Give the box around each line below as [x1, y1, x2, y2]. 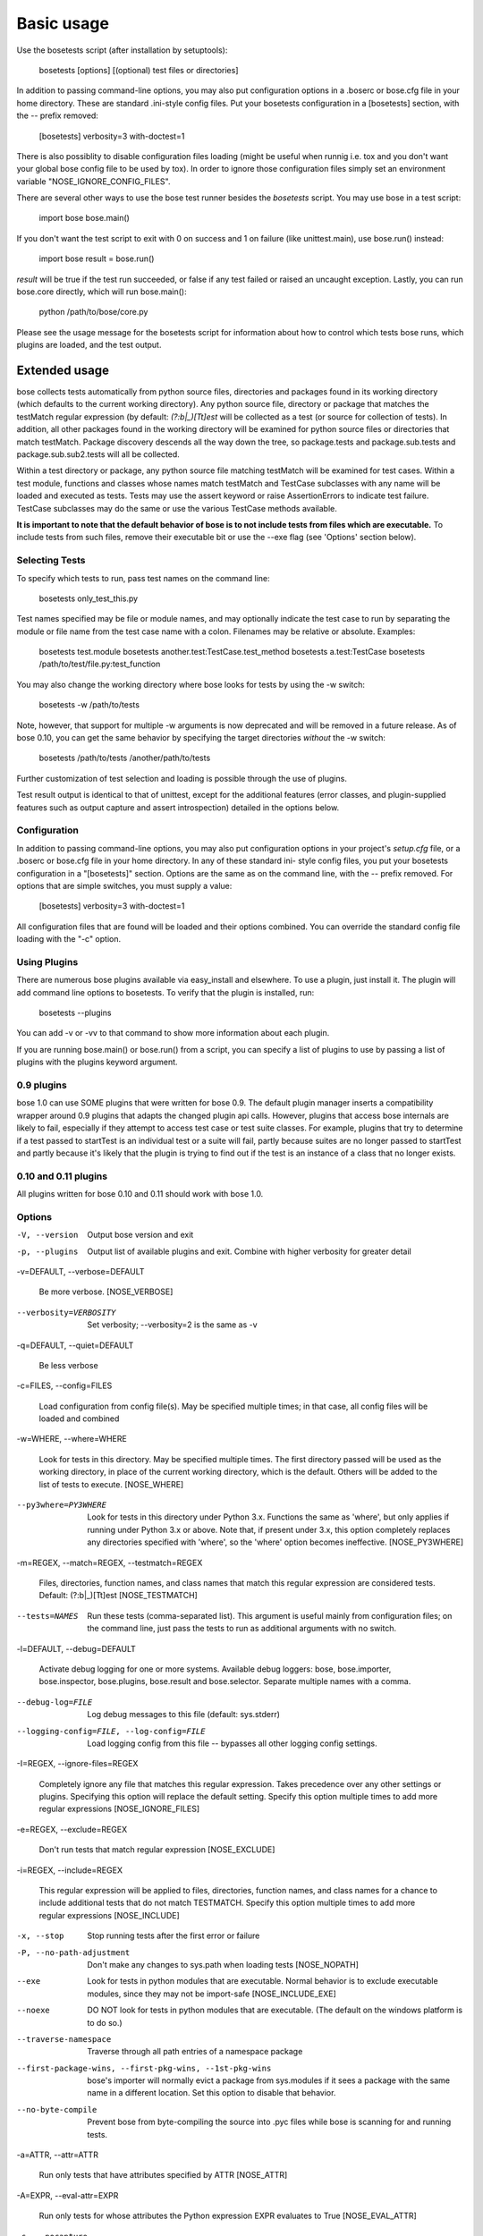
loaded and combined [38, 1413, 120, 1424]
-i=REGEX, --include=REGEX [16, 1865, 123, 1876]
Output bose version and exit [87, 1230, 194, 1241]
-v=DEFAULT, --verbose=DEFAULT [16, 1266, 145, 1276]
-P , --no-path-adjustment [16, 1947, 131, 1958]
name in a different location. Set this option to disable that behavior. [87, 2088, 336, 2098]
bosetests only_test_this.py [38, 593, 139, 604]
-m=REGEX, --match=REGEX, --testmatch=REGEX [16, 1557, 203, 1568]
